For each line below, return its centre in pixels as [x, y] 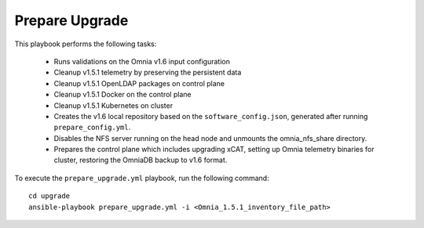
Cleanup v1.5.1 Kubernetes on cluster [113, 105]
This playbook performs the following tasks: [86, 44]
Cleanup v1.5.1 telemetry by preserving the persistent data [148, 72]
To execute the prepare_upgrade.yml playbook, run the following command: [142, 178]
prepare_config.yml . [92, 127]
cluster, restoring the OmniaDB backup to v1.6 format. [141, 160]
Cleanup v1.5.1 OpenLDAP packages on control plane [139, 83]
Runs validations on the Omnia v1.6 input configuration [142, 61]
